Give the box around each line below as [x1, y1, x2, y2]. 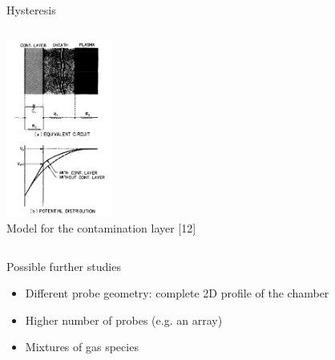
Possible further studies [6, 257, 121, 274]
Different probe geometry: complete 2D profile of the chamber [25, 285, 329, 301]
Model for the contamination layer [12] [6, 220, 196, 237]
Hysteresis [6, 2, 56, 18]
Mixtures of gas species [25, 338, 139, 355]
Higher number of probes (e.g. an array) [25, 311, 223, 328]
